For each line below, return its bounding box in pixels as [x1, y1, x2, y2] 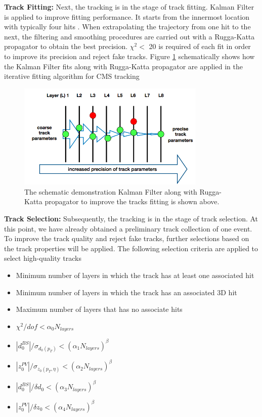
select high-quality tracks [4, 253, 82, 263]
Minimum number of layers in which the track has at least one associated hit [16, 269, 254, 280]
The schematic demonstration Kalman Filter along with [24, 186, 197, 197]
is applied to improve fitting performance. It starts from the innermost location [4, 11, 250, 22]
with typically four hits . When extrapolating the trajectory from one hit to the [4, 21, 251, 32]
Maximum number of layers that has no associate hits [16, 304, 183, 314]
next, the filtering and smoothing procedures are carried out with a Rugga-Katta [4, 31, 255, 41]
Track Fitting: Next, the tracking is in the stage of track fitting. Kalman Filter [4, 2, 254, 12]
